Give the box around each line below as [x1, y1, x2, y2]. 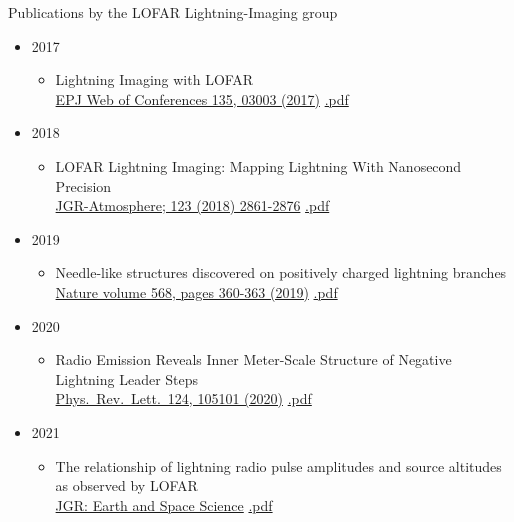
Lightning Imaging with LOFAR [55, 69, 254, 90]
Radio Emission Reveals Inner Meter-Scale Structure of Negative [55, 349, 452, 370]
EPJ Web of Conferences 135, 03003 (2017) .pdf [55, 88, 349, 109]
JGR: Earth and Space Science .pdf [55, 494, 273, 515]
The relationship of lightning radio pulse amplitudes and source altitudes [55, 455, 502, 476]
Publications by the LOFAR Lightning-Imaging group [8, 2, 338, 22]
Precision [55, 175, 112, 196]
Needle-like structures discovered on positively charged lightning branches [55, 262, 507, 283]
